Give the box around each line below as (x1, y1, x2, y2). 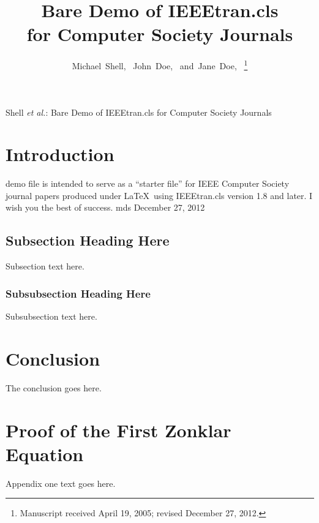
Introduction (6, 141, 114, 167)
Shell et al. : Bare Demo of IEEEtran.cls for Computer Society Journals (6, 105, 272, 118)
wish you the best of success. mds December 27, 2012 (6, 201, 205, 214)
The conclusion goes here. (6, 381, 102, 394)
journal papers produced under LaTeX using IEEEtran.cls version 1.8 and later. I (6, 189, 313, 201)
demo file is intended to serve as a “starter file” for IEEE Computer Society (6, 177, 290, 190)
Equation (6, 441, 84, 466)
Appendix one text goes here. (6, 476, 116, 489)
